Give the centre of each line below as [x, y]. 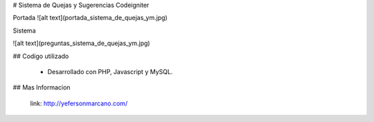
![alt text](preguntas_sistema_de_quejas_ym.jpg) [81, 43]
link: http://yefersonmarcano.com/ [79, 103]
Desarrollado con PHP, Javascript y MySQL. [110, 71]
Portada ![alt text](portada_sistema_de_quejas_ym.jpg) [90, 18]
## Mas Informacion [42, 87]
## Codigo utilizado [41, 56]
